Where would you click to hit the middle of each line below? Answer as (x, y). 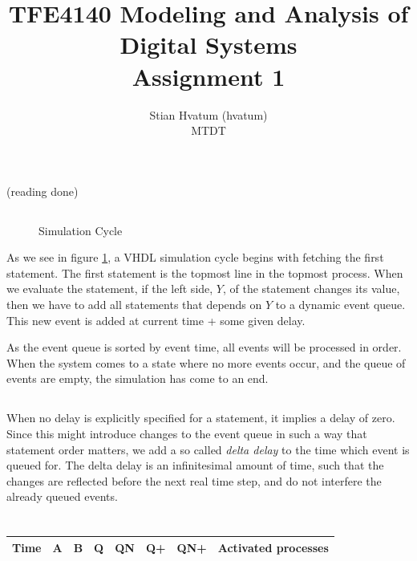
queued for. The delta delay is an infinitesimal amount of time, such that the (195, 465)
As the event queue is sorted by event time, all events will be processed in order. (204, 347)
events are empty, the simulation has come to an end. (138, 378)
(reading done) (43, 191)
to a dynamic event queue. (340, 305)
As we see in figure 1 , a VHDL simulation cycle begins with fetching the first (195, 257)
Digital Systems (208, 45)
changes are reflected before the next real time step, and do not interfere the (194, 480)
